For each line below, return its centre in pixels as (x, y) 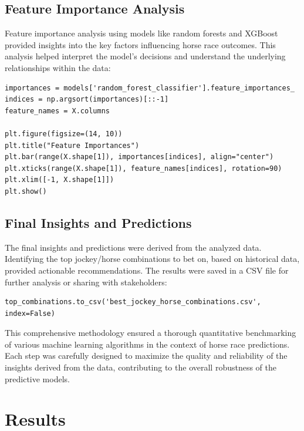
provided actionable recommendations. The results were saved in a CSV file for (147, 270)
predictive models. (37, 378)
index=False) (30, 313)
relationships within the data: (58, 67)
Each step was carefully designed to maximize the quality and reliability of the (146, 356)
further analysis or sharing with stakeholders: (86, 282)
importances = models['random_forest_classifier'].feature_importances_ (150, 88)
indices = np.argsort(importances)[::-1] (87, 100)
